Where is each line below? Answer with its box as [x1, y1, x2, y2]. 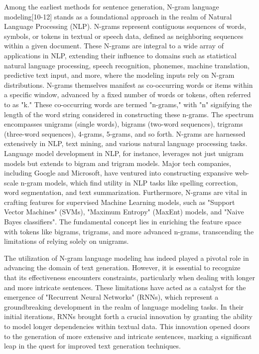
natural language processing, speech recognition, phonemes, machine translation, [4, 60, 250, 70]
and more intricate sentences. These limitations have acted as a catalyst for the [4, 282, 246, 292]
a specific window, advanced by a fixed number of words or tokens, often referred [4, 89, 251, 100]
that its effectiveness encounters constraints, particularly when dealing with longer [4, 272, 255, 283]
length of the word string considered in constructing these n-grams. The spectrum [4, 109, 254, 119]
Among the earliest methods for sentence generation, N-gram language [4, 1, 219, 11]
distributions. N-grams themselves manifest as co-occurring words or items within [4, 79, 253, 90]
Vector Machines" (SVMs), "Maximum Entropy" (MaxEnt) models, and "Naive [4, 206, 244, 217]
